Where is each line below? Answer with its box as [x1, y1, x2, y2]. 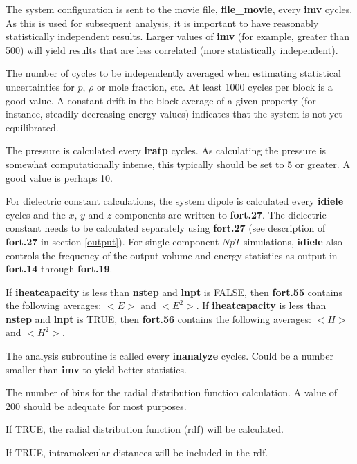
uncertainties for [6, 79, 75, 93]
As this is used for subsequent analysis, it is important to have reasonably [6, 15, 319, 30]
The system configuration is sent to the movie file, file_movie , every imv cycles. [6, 2, 353, 16]
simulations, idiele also [244, 234, 342, 248]
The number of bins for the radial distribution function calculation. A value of [6, 385, 338, 400]
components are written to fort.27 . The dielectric [114, 207, 327, 221]
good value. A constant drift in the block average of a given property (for [6, 93, 316, 107]
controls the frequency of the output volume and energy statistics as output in [6, 248, 338, 262]
